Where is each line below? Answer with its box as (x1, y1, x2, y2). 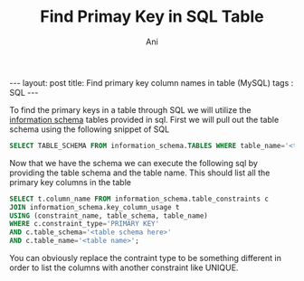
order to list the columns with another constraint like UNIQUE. (9, 262, 239, 273)
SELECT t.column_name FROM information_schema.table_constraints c (9, 194, 270, 203)
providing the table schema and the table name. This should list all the (9, 167, 271, 178)
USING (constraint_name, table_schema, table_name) (9, 211, 208, 220)
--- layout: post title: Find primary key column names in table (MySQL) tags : (9, 77, 294, 88)
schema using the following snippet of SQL (9, 124, 170, 135)
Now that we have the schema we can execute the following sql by (9, 157, 258, 168)
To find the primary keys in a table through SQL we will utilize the (9, 104, 252, 115)
